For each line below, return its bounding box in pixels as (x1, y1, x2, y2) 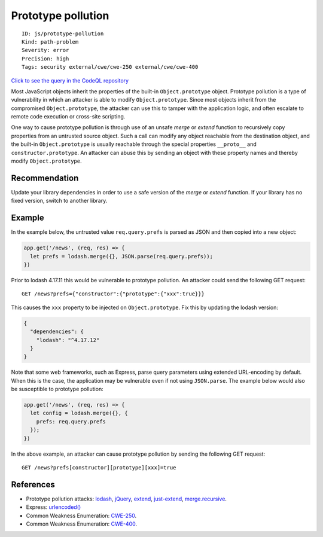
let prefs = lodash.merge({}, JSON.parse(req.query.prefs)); (30, 253, 214, 260)
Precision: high (22, 55, 69, 62)
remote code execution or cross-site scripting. (11, 113, 126, 120)
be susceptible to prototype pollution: (11, 386, 104, 393)
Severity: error (22, 47, 69, 54)
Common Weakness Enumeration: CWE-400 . (26, 520, 138, 527)
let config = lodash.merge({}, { (30, 410, 128, 417)
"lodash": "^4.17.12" (36, 337, 100, 343)
